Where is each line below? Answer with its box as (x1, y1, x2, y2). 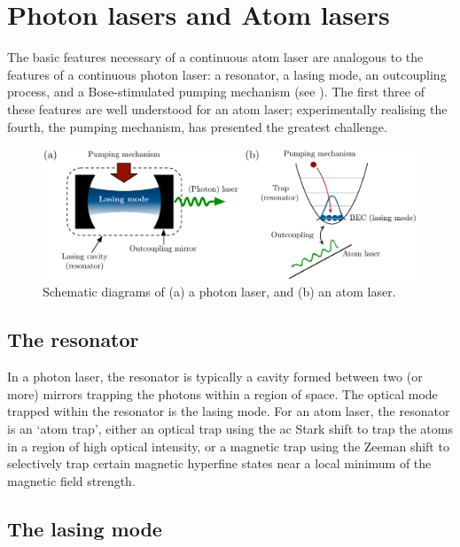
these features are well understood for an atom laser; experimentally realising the (7, 99, 448, 118)
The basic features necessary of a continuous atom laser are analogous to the (7, 48, 424, 66)
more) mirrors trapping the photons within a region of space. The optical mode (7, 384, 438, 403)
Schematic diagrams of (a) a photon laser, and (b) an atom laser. (43, 282, 396, 301)
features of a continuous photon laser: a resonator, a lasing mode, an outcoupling (7, 65, 447, 83)
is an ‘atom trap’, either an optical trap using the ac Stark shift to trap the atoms (7, 419, 453, 437)
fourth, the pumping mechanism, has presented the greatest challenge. (7, 117, 387, 135)
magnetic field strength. (7, 471, 136, 489)
